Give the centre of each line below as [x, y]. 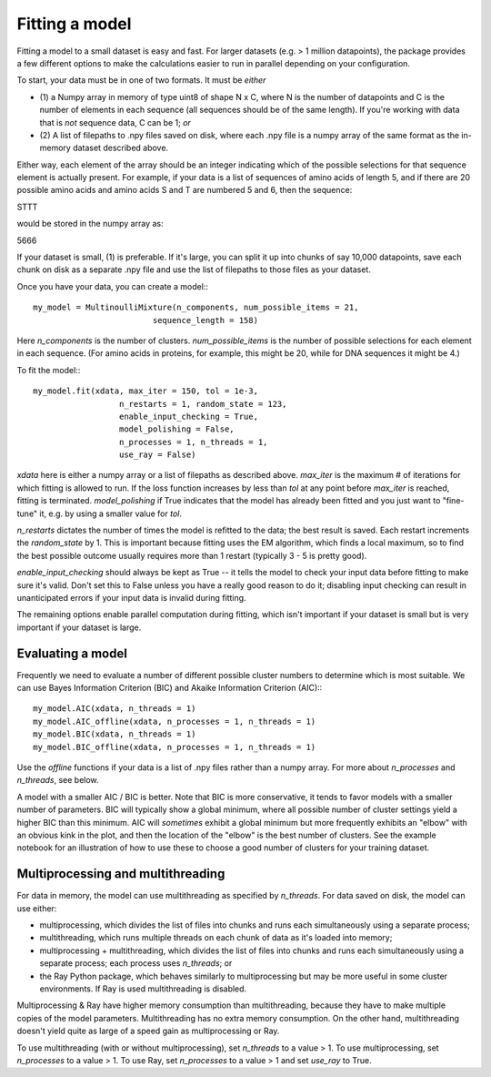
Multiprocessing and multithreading [121, 874]
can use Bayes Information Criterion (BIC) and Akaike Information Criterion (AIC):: [170, 688]
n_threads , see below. [58, 780]
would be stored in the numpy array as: [90, 224]
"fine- [453, 501]
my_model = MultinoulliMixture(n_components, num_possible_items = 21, [196, 308]
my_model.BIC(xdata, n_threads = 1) [115, 734]
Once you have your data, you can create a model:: [113, 286]
